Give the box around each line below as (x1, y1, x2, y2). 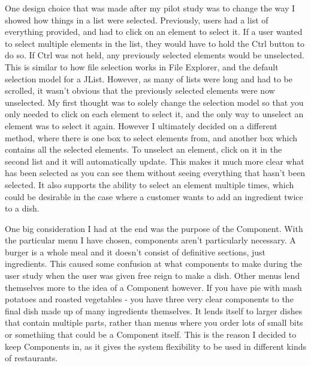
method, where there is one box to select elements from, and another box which (5, 131, 298, 144)
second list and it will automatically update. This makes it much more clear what (5, 154, 304, 167)
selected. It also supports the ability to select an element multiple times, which (5, 178, 294, 191)
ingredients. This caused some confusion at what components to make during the (5, 257, 302, 270)
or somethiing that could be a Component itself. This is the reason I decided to (5, 328, 297, 341)
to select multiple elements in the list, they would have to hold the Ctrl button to (5, 37, 304, 49)
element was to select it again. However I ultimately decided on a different (5, 119, 277, 132)
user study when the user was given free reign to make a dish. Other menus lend (5, 269, 300, 282)
